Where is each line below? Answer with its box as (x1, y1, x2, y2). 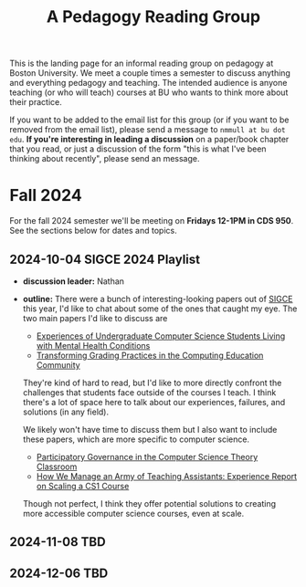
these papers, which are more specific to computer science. (22, 434, 249, 445)
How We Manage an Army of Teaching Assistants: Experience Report (36, 470, 298, 481)
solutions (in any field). (22, 406, 110, 417)
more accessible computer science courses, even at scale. (22, 508, 245, 519)
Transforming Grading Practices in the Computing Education (36, 350, 264, 361)
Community (36, 359, 80, 371)
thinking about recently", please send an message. (9, 153, 200, 164)
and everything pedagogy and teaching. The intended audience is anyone (9, 78, 288, 89)
